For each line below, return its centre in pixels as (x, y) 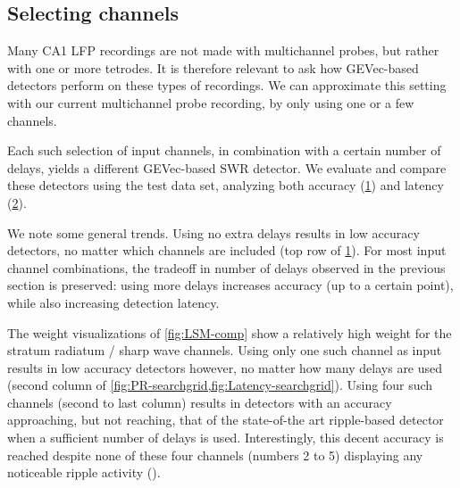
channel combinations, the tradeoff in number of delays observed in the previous (226, 267)
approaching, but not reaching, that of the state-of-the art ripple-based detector (226, 420)
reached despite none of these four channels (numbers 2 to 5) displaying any (215, 455)
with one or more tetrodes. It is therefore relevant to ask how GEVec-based (213, 67)
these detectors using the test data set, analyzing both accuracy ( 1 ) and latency (226, 185)
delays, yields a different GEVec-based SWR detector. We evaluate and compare (227, 167)
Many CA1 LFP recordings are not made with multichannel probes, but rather (223, 50)
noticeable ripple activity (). (84, 472)
